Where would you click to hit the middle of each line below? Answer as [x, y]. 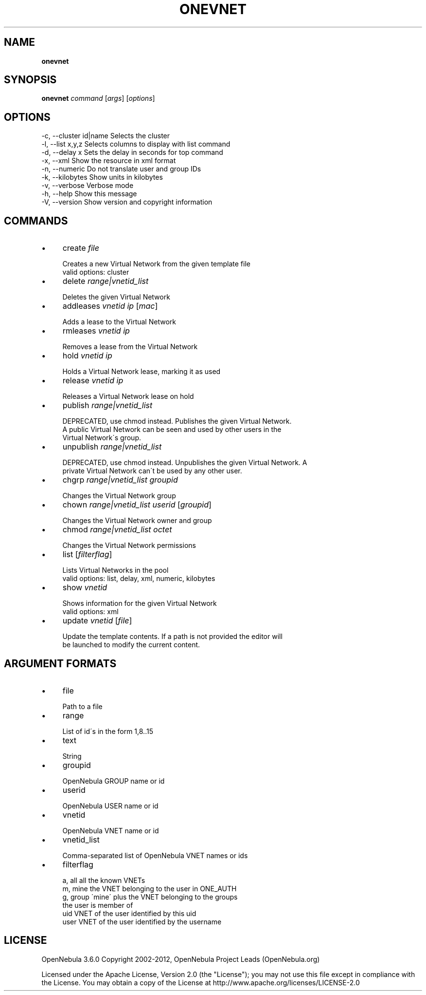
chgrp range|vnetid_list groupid [120, 480]
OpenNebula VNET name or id [111, 830]
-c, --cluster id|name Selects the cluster [106, 136]
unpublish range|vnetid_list [112, 447]
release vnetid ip [93, 381]
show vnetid [85, 588]
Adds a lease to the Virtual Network [119, 322]
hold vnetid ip [87, 356]
